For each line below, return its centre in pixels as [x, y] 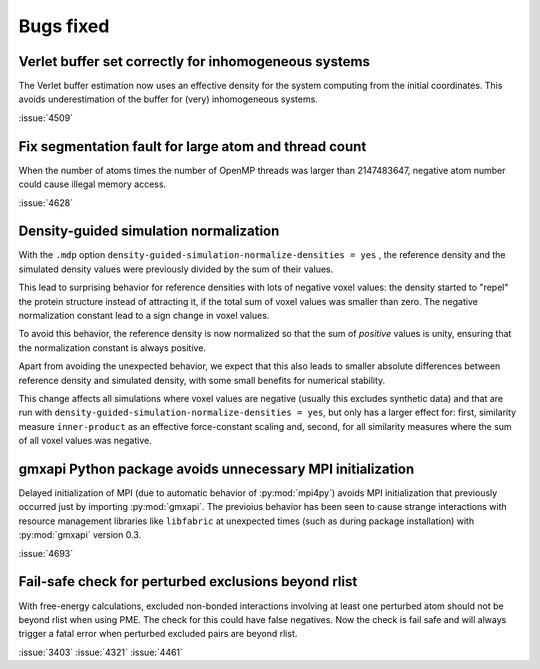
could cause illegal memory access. [92, 184]
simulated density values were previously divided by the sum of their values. [176, 269]
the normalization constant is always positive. [112, 347]
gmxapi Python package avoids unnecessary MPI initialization [216, 468]
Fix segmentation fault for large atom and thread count [192, 146]
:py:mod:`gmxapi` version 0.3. [80, 535]
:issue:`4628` [46, 202]
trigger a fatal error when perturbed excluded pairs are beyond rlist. [158, 634]
